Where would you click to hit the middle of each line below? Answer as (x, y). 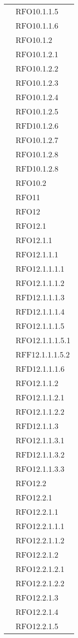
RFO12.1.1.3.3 (40, 469)
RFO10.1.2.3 (37, 83)
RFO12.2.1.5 (37, 626)
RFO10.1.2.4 (37, 97)
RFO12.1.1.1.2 (40, 283)
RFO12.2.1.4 (37, 612)
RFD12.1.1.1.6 (40, 369)
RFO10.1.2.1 (37, 54)
